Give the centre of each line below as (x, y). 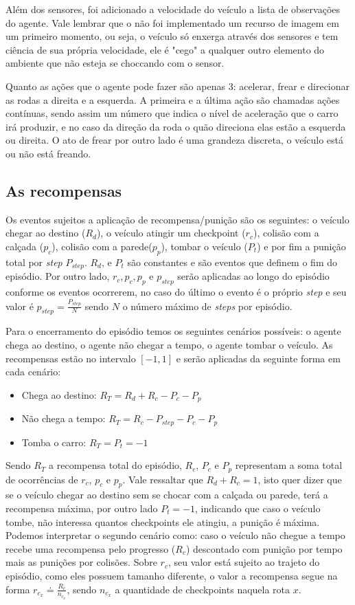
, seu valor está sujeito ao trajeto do (244, 562)
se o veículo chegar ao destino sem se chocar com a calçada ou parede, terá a (167, 495)
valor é (20, 306)
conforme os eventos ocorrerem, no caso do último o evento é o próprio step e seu (176, 291)
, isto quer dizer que (300, 479)
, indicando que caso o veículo (258, 508)
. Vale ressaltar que (163, 479)
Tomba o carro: (54, 442)
